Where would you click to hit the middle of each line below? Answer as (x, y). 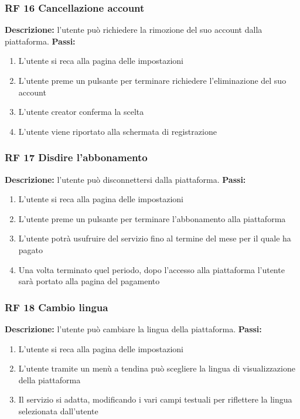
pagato (31, 249)
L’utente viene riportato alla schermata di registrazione (117, 131)
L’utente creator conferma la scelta (81, 112)
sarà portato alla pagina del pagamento (89, 281)
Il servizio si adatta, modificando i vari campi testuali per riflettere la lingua (155, 399)
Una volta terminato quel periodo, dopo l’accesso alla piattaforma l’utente (151, 269)
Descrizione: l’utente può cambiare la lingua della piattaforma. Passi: (133, 328)
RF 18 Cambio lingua (57, 307)
